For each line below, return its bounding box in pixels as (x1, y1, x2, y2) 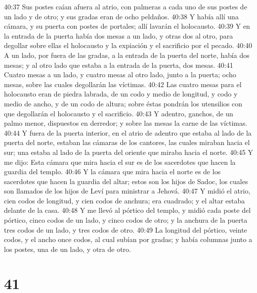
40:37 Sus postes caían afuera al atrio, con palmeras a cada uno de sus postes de (4, 1, 247, 11)
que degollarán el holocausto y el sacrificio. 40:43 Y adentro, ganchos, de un (4, 108, 233, 118)
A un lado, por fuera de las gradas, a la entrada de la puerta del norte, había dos (4, 49, 250, 60)
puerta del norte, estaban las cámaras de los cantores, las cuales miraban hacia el (4, 137, 250, 147)
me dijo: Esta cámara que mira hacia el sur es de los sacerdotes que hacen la (4, 156, 236, 167)
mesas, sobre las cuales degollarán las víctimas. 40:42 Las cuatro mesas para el (4, 79, 242, 89)
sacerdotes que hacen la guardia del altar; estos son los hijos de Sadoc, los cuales (4, 176, 248, 186)
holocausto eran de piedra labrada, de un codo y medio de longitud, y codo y (4, 89, 238, 99)
